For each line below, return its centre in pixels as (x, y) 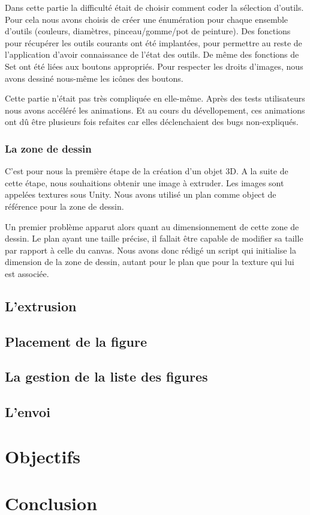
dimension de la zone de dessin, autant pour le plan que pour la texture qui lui (150, 262)
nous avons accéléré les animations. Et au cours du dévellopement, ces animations (155, 110)
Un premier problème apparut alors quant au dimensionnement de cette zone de (152, 226)
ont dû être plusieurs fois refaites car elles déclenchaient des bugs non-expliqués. (152, 122)
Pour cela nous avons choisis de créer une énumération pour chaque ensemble (147, 19)
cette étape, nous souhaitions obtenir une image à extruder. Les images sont (145, 182)
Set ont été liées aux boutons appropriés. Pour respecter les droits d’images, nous (154, 66)
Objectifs (43, 456)
